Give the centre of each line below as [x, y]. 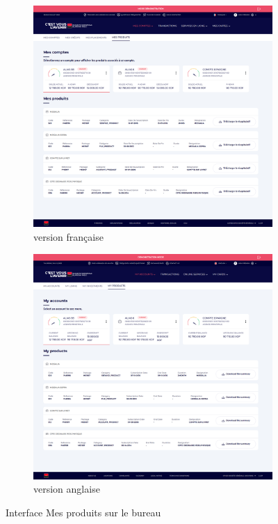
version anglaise [67, 489]
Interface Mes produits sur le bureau [83, 512]
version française [68, 237]
